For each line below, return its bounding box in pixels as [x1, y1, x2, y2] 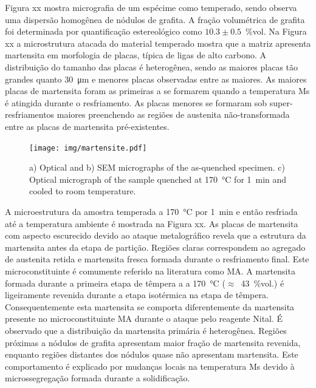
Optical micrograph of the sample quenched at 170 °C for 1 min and [29, 172, 287, 185]
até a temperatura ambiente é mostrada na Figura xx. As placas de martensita [5, 217, 298, 230]
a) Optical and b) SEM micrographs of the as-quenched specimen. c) [29, 161, 285, 174]
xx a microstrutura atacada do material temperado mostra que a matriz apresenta [5, 36, 311, 49]
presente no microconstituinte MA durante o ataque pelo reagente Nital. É [5, 312, 283, 325]
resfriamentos [5, 108, 55, 121]
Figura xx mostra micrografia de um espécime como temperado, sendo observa [5, 1, 297, 13]
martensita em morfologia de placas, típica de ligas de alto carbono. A [5, 49, 267, 61]
